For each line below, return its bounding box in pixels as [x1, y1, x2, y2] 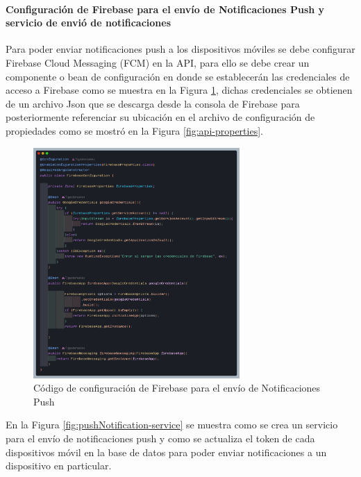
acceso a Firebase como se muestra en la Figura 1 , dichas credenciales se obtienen [6, 83, 353, 97]
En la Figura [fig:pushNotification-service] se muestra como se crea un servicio [6, 417, 338, 432]
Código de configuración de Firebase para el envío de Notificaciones [33, 380, 321, 395]
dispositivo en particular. [6, 458, 112, 473]
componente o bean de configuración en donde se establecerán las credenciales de [6, 69, 350, 83]
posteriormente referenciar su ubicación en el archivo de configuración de [6, 110, 315, 124]
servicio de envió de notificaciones [6, 15, 171, 30]
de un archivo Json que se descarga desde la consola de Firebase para [6, 96, 300, 110]
